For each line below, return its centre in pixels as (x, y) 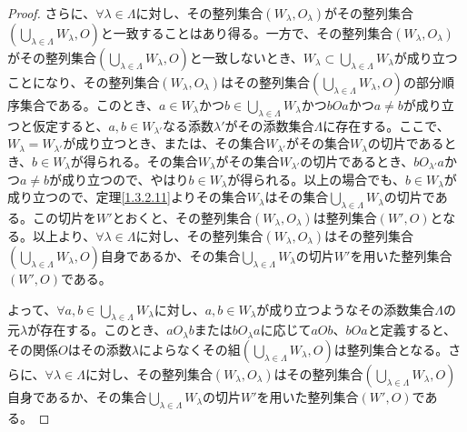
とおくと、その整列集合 (182, 217)
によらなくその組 (189, 349)
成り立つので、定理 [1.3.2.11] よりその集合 (127, 197)
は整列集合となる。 (391, 349)
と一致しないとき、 (246, 57)
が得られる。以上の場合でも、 (316, 179)
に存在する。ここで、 (386, 125)
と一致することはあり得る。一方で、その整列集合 (247, 33)
